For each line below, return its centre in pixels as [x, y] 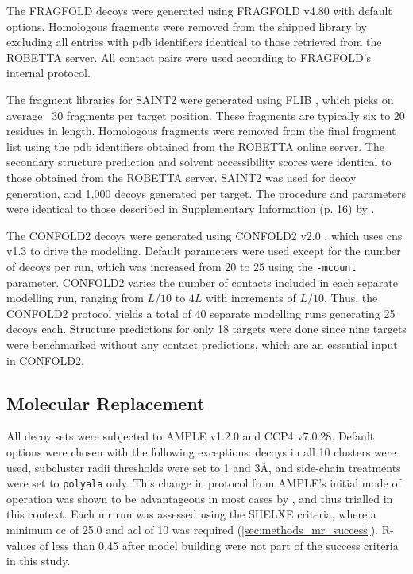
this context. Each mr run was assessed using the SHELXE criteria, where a [191, 514]
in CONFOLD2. [45, 360]
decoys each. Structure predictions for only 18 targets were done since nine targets [206, 329]
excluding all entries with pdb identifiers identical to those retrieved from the [194, 42]
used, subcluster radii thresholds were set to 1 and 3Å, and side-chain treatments [204, 467]
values [21, 545]
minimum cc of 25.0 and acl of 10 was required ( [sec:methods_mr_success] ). [193, 529]
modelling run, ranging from [75, 298]
